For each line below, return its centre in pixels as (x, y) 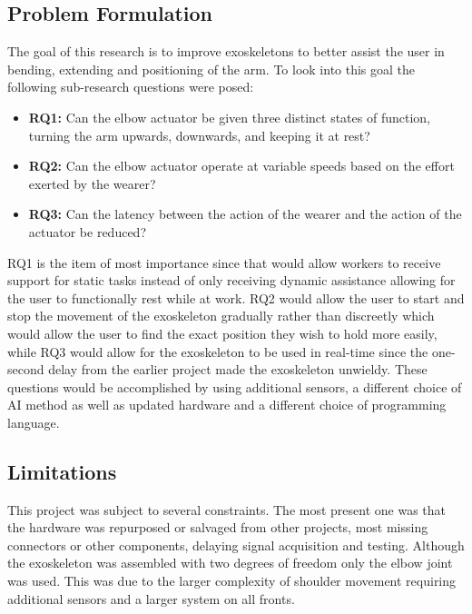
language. (34, 422)
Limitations (62, 471)
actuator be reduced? (87, 231)
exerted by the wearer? (92, 183)
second (26, 369)
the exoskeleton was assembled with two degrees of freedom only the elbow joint (230, 563)
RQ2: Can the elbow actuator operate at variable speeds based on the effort (241, 166)
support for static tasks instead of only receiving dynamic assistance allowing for (231, 280)
